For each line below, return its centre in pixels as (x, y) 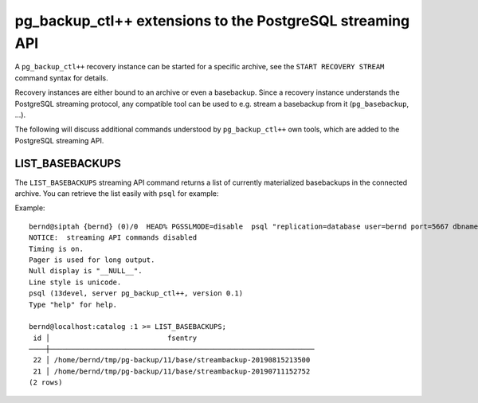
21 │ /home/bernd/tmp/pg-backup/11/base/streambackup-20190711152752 (172, 371)
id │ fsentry (115, 338)
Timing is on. (56, 248)
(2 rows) (46, 383)
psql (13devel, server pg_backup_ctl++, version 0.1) (136, 293)
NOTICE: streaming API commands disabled (113, 238)
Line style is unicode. (75, 282)
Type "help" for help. (73, 304)
